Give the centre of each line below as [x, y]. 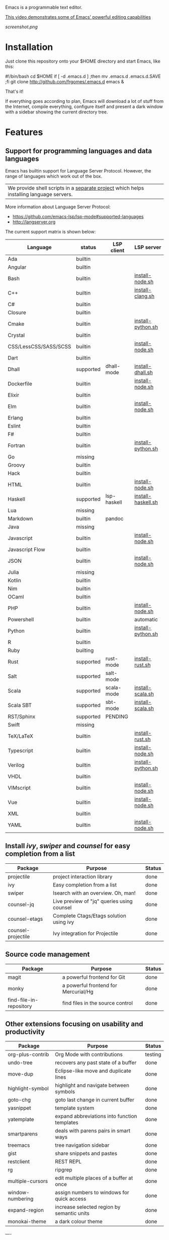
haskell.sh [146, 502]
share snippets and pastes [86, 1153]
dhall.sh [143, 372]
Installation [29, 47]
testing [153, 1054]
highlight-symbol [28, 1089]
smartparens [23, 1134]
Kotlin [15, 580]
